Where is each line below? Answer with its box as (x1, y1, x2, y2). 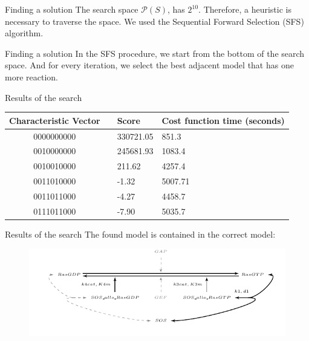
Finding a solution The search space (5, 3, 138, 15)
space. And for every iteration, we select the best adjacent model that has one (5, 59, 294, 71)
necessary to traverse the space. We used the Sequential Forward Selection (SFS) (5, 15, 304, 27)
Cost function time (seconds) (161, 114, 285, 126)
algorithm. (5, 27, 44, 39)
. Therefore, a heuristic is (198, 3, 291, 15)
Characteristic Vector (9, 114, 100, 126)
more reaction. (5, 70, 58, 83)
